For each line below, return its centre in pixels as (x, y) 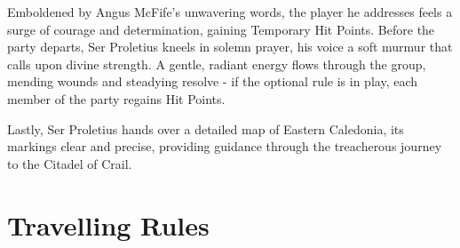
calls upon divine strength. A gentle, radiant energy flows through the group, (217, 64)
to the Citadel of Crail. (70, 163)
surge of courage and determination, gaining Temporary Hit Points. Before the (221, 29)
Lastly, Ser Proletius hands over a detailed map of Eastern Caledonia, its (206, 128)
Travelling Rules (108, 224)
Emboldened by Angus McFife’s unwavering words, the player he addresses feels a (230, 12)
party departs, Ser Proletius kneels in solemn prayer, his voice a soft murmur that (230, 47)
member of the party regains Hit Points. (116, 98)
